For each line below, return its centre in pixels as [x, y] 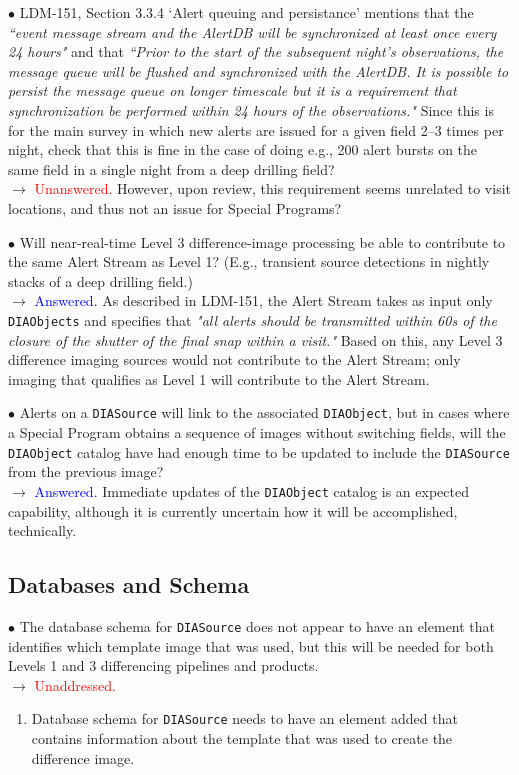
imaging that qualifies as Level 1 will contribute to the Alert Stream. [219, 378]
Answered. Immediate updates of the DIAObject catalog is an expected [251, 490]
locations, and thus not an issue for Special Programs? [175, 207]
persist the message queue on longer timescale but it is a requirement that [232, 90]
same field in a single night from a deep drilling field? [171, 168]
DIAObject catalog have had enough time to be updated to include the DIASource [259, 451]
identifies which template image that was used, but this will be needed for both [251, 645]
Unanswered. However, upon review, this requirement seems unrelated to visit [273, 188]
